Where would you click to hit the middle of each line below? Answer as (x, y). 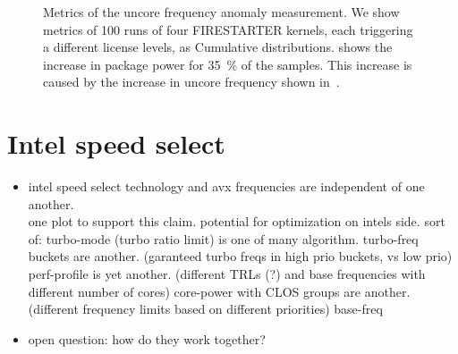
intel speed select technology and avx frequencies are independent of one (226, 186)
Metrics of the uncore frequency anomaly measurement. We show (221, 12)
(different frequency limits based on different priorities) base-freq (205, 309)
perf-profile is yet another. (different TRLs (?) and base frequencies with (227, 274)
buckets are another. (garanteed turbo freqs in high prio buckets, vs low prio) (240, 256)
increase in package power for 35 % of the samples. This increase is (228, 64)
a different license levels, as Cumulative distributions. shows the (218, 47)
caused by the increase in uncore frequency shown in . (191, 82)
